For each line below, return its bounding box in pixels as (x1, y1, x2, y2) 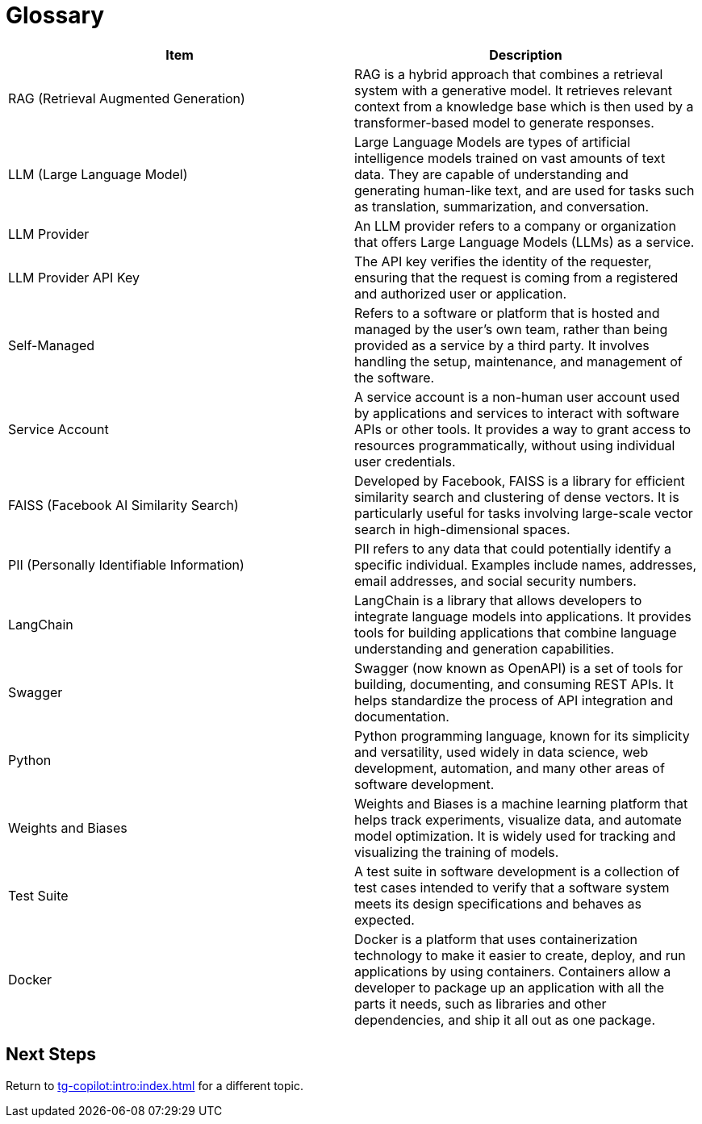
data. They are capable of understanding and (354, 165, 629, 182)
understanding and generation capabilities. (354, 640, 615, 657)
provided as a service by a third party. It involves (354, 336, 650, 353)
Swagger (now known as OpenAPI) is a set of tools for (354, 659, 683, 676)
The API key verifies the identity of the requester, (354, 253, 652, 270)
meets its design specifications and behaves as (354, 895, 642, 912)
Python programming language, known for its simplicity (354, 727, 690, 744)
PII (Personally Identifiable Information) (8, 556, 244, 573)
